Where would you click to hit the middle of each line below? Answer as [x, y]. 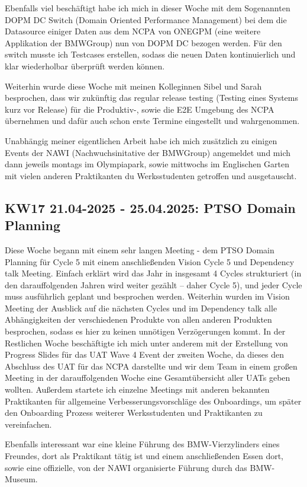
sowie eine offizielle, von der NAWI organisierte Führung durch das [126, 467]
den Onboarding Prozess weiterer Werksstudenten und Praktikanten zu [134, 413]
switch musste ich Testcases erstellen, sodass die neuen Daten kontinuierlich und [150, 54]
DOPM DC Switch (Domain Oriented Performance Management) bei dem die [146, 19]
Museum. [21, 479]
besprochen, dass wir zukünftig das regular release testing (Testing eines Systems [151, 98]
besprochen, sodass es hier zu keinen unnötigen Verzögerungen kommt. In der [145, 331]
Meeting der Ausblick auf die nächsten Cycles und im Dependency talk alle [141, 308]
